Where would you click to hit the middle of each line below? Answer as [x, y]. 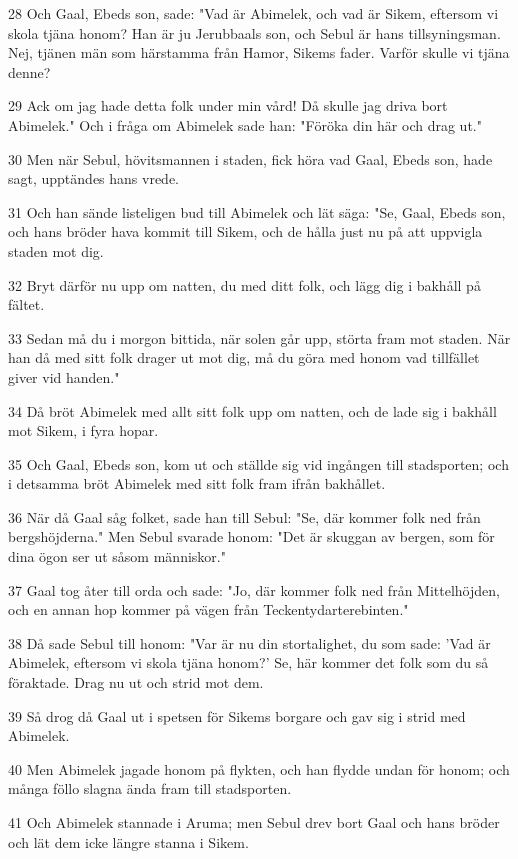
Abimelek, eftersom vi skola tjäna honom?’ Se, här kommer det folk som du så [248, 662]
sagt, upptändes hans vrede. [94, 178]
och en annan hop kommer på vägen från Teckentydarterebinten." [208, 609]
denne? [29, 71]
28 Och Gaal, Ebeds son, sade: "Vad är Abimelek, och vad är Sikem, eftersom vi [253, 13]
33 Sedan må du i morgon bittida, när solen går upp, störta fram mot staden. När [259, 337]
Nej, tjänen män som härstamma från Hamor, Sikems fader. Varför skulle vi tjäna [259, 52]
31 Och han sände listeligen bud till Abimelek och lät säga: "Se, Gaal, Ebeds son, [257, 211]
